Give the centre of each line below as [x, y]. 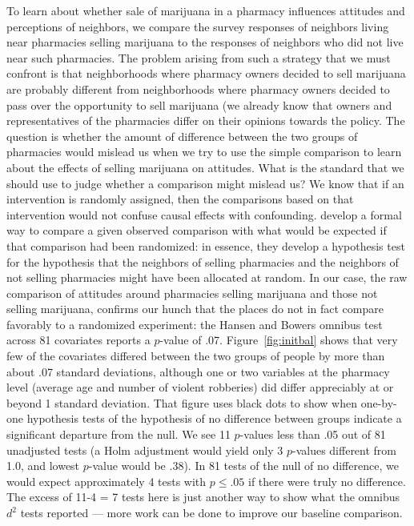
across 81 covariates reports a [78, 340]
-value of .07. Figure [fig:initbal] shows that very [279, 340]
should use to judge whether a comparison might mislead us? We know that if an [205, 183]
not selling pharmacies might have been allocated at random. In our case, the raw [207, 277]
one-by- [379, 402]
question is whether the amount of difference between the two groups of [182, 136]
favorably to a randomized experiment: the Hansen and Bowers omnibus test [195, 324]
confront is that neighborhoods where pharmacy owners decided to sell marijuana [206, 73]
